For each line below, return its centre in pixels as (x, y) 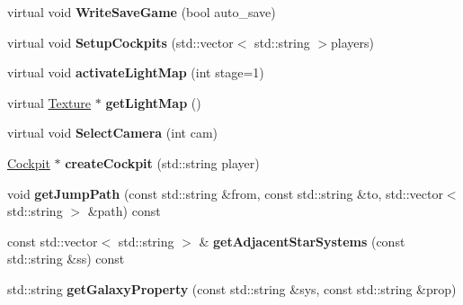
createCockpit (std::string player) (162, 162)
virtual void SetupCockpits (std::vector (120, 42)
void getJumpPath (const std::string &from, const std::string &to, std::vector (225, 193)
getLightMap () (153, 102)
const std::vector (53, 241)
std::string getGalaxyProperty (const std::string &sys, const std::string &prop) (232, 288)
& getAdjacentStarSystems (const (302, 241)
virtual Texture (49, 102)
